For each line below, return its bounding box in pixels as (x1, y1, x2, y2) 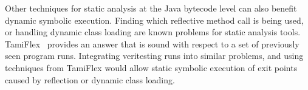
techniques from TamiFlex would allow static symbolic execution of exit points (5, 61, 298, 74)
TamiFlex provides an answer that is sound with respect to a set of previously (5, 37, 299, 50)
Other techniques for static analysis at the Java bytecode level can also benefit (5, 2, 297, 14)
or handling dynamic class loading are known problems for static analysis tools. (5, 26, 301, 38)
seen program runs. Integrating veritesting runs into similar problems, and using (5, 49, 304, 62)
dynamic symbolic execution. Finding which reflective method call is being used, (5, 13, 304, 26)
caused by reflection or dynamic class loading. (5, 73, 175, 86)
